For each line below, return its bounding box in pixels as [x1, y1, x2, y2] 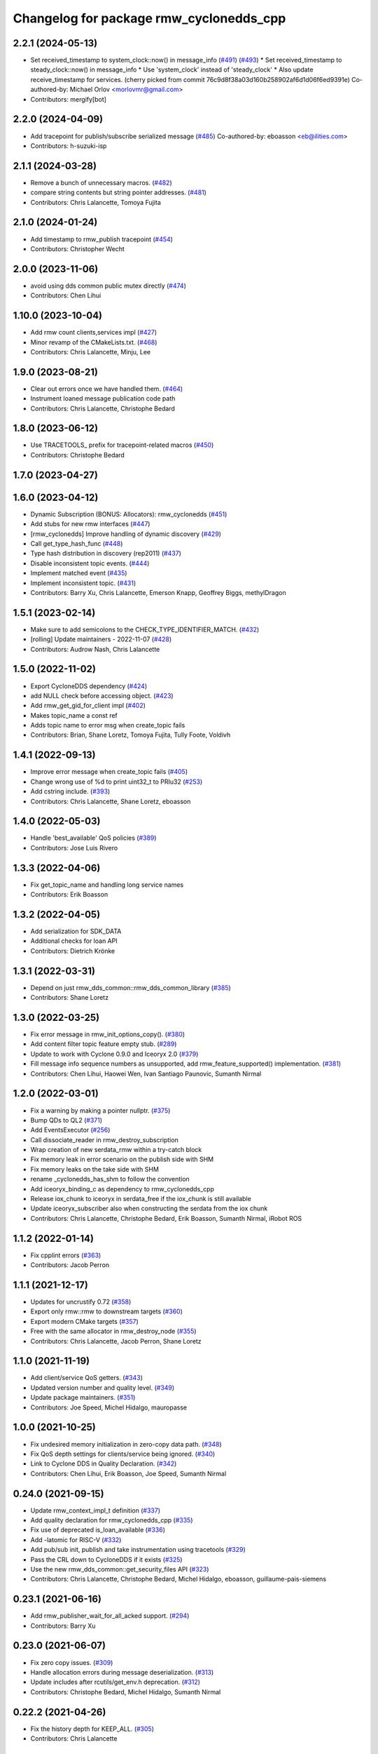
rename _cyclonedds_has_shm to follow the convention [30, 1175, 190, 1184]
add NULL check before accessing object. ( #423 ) [30, 691, 174, 699]
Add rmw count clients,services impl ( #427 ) [30, 328, 157, 337]
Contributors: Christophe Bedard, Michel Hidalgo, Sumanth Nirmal [30, 1687, 221, 1696]
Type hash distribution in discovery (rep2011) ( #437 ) [30, 549, 182, 558]
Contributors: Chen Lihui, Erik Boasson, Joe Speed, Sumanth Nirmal [30, 1469, 227, 1478]
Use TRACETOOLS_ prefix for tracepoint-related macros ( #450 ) [30, 441, 214, 449]
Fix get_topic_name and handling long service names [30, 881, 184, 889]
